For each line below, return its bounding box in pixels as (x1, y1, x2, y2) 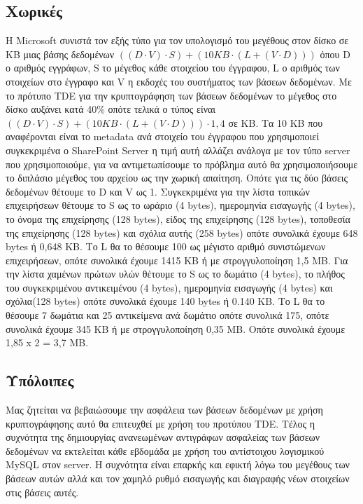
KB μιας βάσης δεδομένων (6, 46, 115, 61)
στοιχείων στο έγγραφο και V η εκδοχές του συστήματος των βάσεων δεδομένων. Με (6, 74, 352, 88)
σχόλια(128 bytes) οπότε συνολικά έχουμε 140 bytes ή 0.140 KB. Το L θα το (6, 294, 325, 308)
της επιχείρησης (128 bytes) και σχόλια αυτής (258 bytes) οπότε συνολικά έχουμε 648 (6, 225, 358, 240)
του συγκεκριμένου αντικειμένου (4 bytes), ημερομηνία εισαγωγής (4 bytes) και (6, 280, 333, 294)
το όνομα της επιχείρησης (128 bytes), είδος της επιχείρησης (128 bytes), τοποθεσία (6, 211, 350, 226)
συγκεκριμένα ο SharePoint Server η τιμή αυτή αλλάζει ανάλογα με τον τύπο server (6, 142, 350, 157)
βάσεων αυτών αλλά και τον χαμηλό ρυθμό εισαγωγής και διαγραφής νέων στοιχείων (6, 471, 350, 486)
